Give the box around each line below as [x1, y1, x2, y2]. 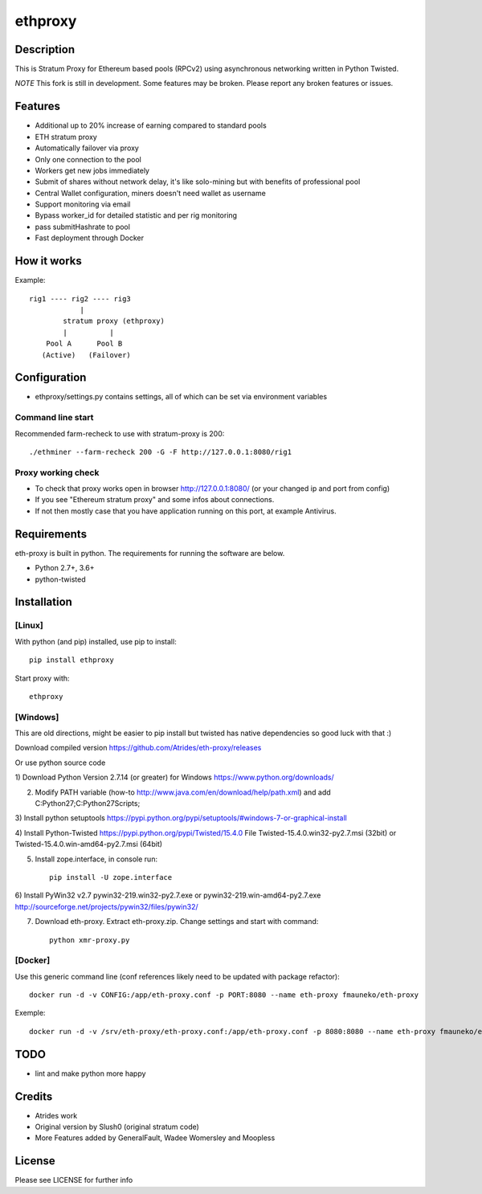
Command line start [14, 412, 94, 423]
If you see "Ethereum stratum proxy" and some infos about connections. [35, 495, 275, 505]
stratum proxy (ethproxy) [63, 317, 165, 325]
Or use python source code [14, 758, 106, 767]
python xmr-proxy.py [49, 935, 130, 944]
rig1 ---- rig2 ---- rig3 [29, 294, 132, 303]
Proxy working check [14, 467, 100, 478]
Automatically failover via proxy [35, 143, 140, 153]
